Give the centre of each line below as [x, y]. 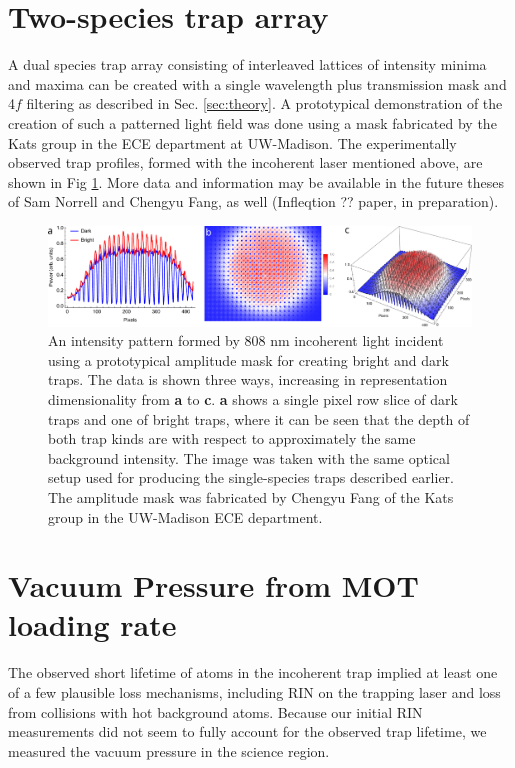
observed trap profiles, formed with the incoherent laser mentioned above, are [245, 162]
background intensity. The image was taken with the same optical [249, 457]
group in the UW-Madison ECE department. [185, 516]
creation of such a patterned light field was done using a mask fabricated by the [252, 122]
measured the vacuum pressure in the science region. [169, 750]
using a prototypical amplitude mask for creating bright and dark [248, 359]
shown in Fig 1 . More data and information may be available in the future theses [256, 181]
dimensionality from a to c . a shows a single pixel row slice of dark [253, 398]
